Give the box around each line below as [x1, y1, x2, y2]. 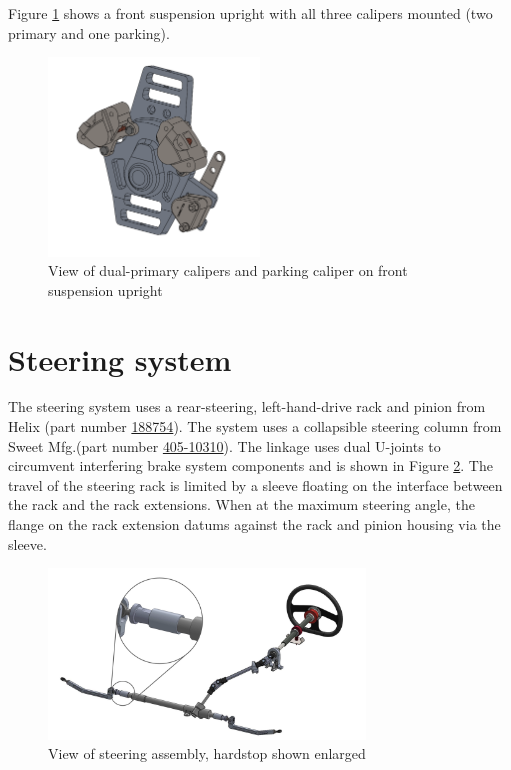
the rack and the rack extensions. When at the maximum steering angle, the [8, 494, 475, 515]
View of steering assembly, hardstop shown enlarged [48, 743, 366, 764]
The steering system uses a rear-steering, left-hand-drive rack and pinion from [8, 396, 486, 417]
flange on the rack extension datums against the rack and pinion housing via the [8, 514, 501, 535]
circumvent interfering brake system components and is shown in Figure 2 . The [8, 455, 493, 476]
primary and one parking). [8, 22, 170, 43]
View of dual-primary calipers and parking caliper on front [48, 260, 408, 281]
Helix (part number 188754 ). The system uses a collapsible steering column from [8, 416, 502, 437]
